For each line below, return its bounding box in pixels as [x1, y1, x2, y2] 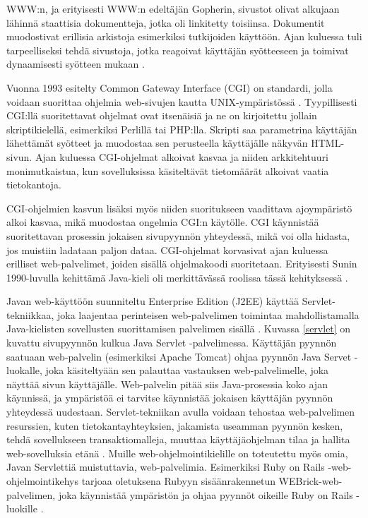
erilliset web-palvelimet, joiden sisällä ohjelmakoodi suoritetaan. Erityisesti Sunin [6, 256, 357, 271]
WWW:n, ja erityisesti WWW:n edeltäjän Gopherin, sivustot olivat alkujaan [6, 1, 340, 16]
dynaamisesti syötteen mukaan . [6, 56, 145, 71]
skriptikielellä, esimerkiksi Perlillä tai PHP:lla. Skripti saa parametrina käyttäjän [6, 121, 357, 136]
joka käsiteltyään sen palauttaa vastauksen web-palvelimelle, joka [45, 363, 329, 378]
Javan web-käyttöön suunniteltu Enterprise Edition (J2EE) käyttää [6, 294, 299, 308]
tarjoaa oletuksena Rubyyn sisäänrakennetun [81, 474, 275, 488]
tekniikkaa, [6, 307, 54, 322]
